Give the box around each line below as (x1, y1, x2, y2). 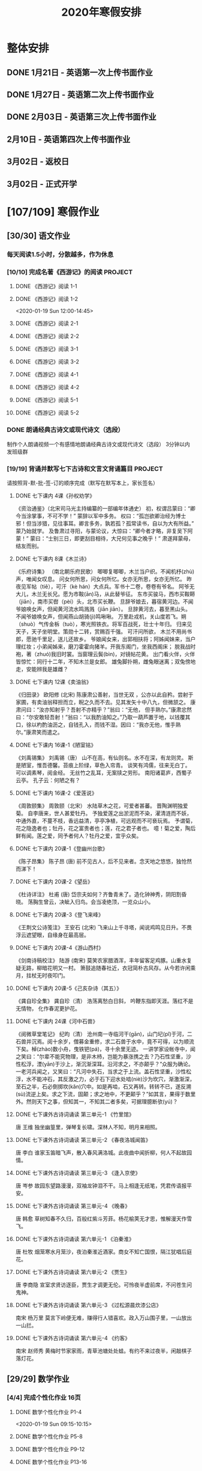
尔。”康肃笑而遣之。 (15, 728, 63, 736)
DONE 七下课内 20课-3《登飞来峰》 (15, 911, 104, 918)
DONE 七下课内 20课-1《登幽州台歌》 (15, 845, 108, 852)
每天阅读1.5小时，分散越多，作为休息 (7, 250, 114, 259)
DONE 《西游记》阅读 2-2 (15, 333, 80, 340)
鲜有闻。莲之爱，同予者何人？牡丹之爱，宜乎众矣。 (15, 832, 142, 839)
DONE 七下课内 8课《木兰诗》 (15, 555, 90, 562)
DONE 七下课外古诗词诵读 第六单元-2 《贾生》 (15, 1268, 130, 1275)
